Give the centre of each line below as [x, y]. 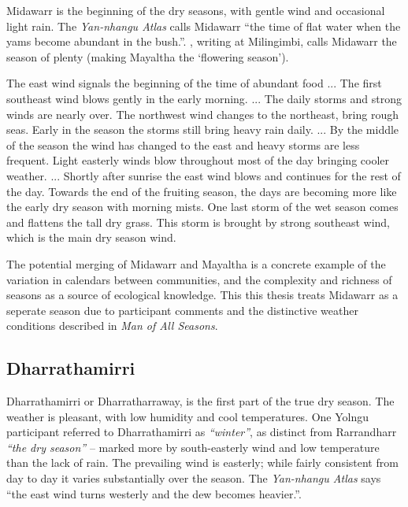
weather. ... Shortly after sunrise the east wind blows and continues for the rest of [204, 175]
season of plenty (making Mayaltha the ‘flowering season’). [148, 56]
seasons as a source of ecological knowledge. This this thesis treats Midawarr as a [202, 295]
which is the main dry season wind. [91, 237]
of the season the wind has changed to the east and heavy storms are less [183, 144]
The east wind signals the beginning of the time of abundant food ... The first [194, 83]
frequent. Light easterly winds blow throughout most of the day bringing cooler [198, 160]
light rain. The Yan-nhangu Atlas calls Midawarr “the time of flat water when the [204, 26]
